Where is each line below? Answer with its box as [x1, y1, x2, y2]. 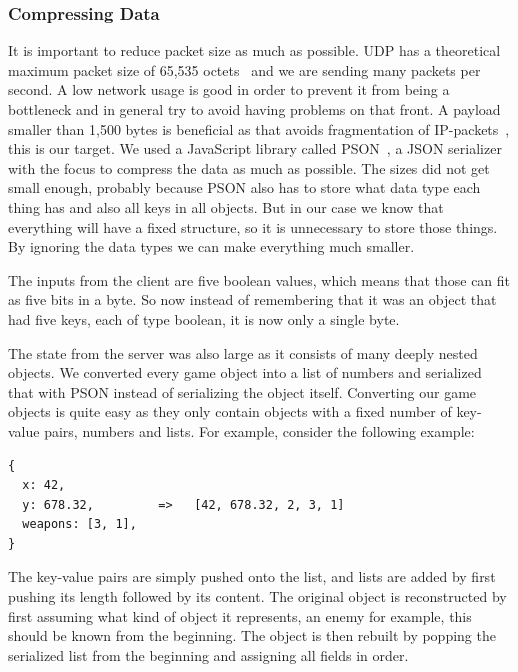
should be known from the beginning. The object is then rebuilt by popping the [8, 625, 496, 646]
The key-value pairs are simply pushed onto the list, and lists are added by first [8, 566, 496, 587]
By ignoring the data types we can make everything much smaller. [8, 236, 415, 257]
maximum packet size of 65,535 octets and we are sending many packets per [8, 59, 481, 80]
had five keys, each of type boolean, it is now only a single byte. [8, 308, 400, 329]
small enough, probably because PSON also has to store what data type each [8, 177, 481, 198]
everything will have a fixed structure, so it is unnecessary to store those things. [8, 216, 498, 237]
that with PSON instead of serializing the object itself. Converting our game [8, 381, 477, 402]
